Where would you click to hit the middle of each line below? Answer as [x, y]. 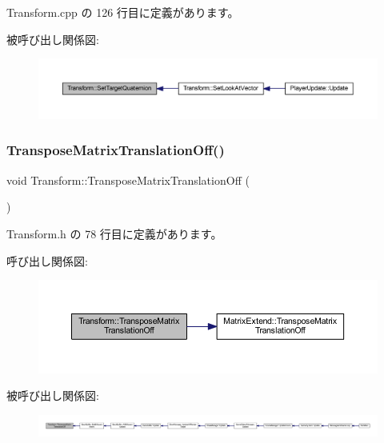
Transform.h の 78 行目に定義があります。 [114, 233]
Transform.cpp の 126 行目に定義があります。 [123, 12]
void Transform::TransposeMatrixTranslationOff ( [128, 180]
